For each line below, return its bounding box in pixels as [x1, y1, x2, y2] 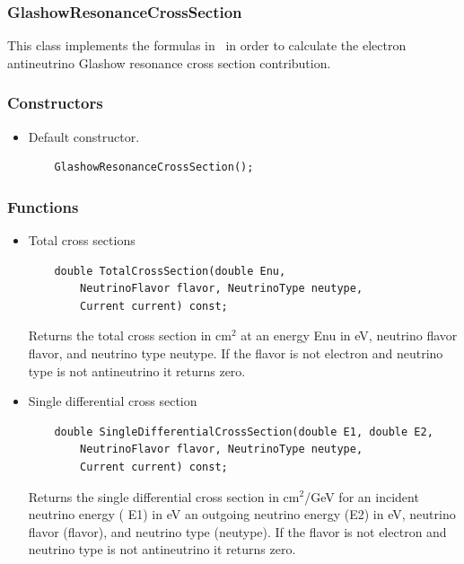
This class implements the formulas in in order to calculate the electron [7, 36, 407, 55]
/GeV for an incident [304, 487, 419, 506]
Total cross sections [28, 231, 136, 250]
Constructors [7, 92, 103, 114]
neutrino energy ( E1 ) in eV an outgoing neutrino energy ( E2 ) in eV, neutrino [28, 505, 456, 524]
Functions [7, 195, 79, 217]
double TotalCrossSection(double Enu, [54, 264, 286, 278]
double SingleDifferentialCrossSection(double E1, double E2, [54, 425, 433, 438]
